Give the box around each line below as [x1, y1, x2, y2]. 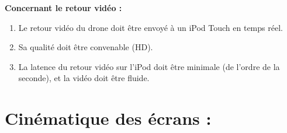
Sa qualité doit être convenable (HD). [18, 41, 153, 53]
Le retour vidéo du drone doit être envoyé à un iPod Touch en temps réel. [18, 21, 283, 33]
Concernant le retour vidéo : [5, 2, 122, 13]
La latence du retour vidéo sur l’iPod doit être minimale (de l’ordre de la [18, 60, 280, 72]
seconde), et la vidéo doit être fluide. [18, 72, 150, 84]
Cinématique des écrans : [5, 106, 212, 130]
